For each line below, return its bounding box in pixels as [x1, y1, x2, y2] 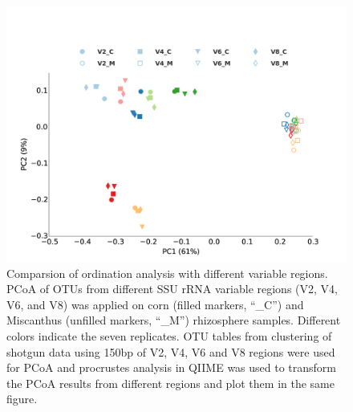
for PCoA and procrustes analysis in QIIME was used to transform [6, 359, 337, 376]
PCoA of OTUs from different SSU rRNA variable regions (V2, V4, [6, 280, 338, 297]
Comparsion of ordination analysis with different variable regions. [6, 264, 328, 281]
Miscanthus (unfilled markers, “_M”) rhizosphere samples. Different [6, 312, 341, 328]
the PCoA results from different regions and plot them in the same [6, 374, 335, 391]
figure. [6, 390, 38, 407]
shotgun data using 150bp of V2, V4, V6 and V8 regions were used [6, 343, 335, 360]
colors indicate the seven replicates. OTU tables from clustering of [6, 327, 332, 344]
